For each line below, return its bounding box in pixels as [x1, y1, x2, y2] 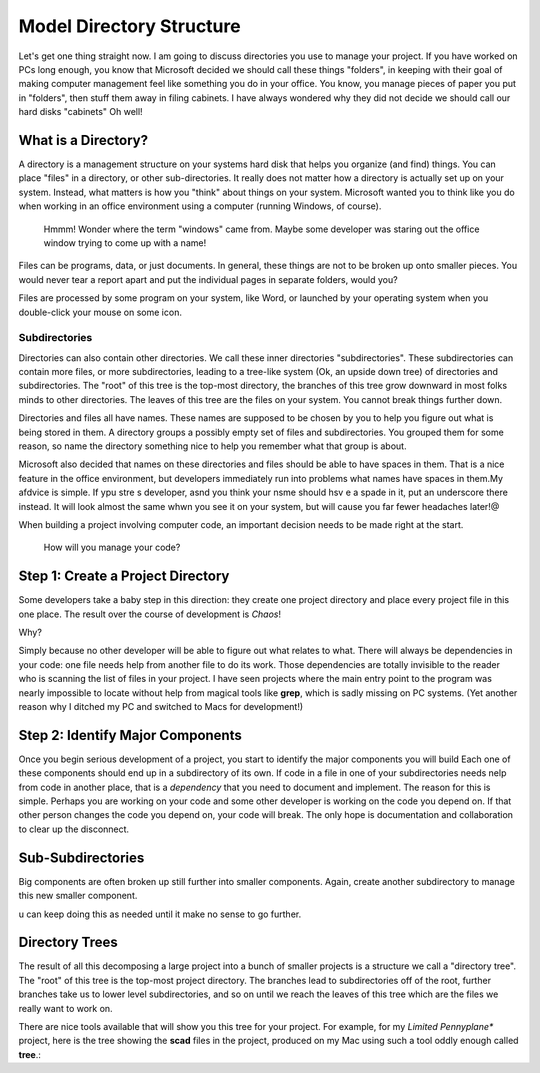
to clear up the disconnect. [18, 823, 130, 835]
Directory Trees [18, 934, 119, 951]
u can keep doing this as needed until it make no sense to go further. [18, 908, 302, 920]
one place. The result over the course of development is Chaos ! [18, 608, 282, 620]
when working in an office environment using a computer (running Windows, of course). [18, 200, 382, 212]
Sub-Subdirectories [18, 849, 145, 866]
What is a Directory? [18, 131, 149, 149]
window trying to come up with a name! [43, 236, 207, 249]
